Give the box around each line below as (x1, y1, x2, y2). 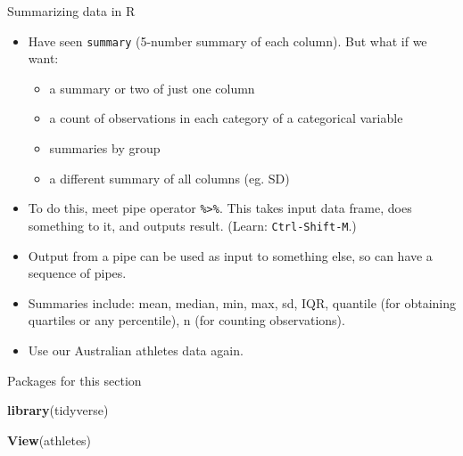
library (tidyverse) (7, 401, 109, 419)
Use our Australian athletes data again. (28, 340, 244, 359)
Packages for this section (7, 370, 142, 389)
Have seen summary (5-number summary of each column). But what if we (28, 31, 427, 50)
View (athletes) (7, 430, 92, 449)
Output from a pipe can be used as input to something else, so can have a (28, 246, 433, 265)
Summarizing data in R (7, 2, 136, 20)
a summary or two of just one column (49, 78, 255, 97)
